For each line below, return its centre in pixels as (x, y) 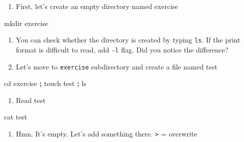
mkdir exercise (26, 23)
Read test (31, 100)
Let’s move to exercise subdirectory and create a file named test (116, 66)
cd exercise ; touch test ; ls (45, 83)
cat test (16, 117)
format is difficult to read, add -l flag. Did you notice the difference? (122, 49)
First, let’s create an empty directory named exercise (97, 6)
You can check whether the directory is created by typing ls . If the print (128, 40)
